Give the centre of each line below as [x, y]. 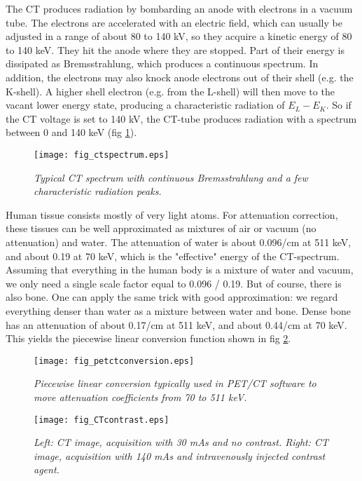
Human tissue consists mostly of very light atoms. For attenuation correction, [172, 214]
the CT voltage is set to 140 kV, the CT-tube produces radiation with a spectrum [181, 118]
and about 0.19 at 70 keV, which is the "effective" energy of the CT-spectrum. [173, 256]
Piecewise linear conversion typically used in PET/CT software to [175, 383]
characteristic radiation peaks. [98, 191]
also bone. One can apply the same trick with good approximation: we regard [172, 297]
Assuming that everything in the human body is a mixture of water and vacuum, [180, 270]
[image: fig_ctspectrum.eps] [102, 155]
